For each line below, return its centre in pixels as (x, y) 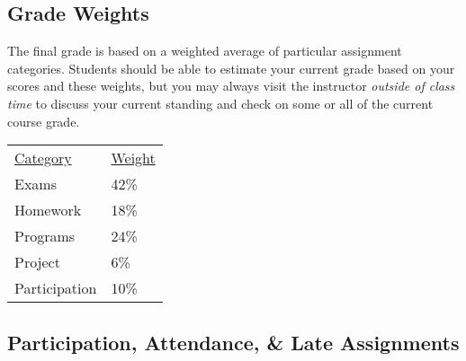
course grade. (44, 121)
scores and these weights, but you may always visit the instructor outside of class (231, 86)
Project (37, 262)
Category (43, 158)
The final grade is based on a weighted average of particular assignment (205, 51)
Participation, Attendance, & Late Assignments (233, 342)
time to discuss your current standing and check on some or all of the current (220, 103)
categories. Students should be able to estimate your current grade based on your (231, 68)
